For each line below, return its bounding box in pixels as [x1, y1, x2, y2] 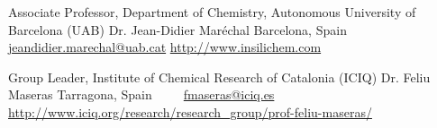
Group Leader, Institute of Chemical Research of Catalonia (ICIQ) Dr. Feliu [8, 67, 431, 86]
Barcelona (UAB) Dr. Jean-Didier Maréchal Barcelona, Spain [8, 20, 347, 38]
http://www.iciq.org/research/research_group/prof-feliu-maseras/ [8, 102, 372, 121]
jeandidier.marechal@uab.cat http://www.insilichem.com [8, 38, 322, 56]
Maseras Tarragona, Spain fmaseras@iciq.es [8, 85, 275, 104]
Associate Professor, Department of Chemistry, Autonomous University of [8, 3, 416, 21]
